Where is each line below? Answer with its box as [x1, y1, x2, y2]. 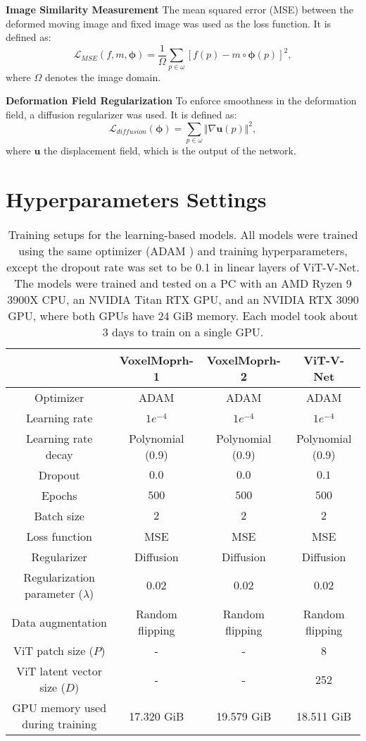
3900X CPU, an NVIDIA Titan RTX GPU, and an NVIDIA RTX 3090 [7, 291, 359, 308]
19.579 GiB [216, 707, 272, 724]
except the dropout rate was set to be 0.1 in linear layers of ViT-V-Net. [6, 259, 360, 276]
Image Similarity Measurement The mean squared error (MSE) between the [6, 2, 353, 16]
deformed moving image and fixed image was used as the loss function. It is [6, 16, 332, 30]
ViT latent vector [16, 663, 103, 680]
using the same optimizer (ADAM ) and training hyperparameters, [18, 243, 348, 259]
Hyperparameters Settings [6, 185, 267, 214]
